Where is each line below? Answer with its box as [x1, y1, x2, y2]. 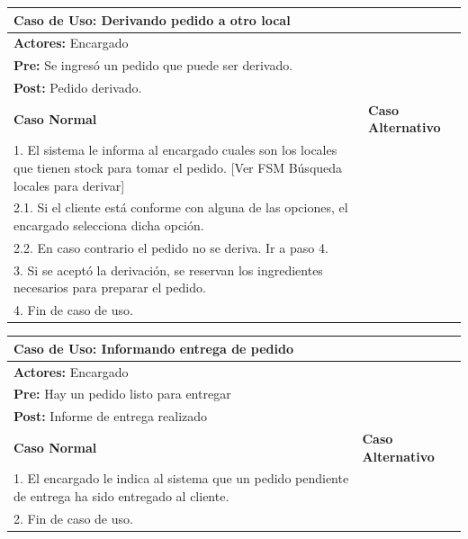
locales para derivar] [13, 175, 125, 194]
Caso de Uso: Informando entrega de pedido [13, 338, 293, 357]
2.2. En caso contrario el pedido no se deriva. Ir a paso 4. [13, 238, 328, 256]
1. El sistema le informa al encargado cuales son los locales [13, 140, 337, 159]
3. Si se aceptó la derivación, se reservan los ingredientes [13, 260, 323, 279]
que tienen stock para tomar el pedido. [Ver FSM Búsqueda [13, 157, 343, 176]
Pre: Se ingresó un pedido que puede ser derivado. [13, 56, 293, 75]
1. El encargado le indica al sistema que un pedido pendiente [13, 469, 349, 488]
